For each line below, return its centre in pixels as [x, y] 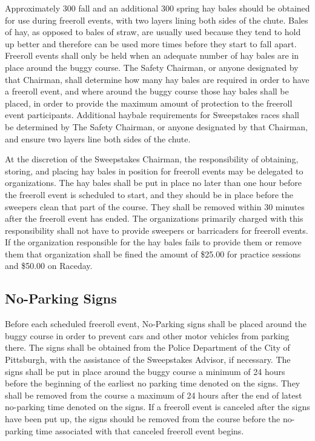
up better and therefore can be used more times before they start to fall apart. [151, 43]
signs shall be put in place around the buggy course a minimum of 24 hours [145, 371]
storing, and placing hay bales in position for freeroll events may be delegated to [154, 171]
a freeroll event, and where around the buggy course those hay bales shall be [147, 91]
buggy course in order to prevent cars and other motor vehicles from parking [147, 335]
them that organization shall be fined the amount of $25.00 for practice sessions [153, 254]
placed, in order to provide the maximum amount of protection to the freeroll [149, 103]
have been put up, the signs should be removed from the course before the [143, 419]
